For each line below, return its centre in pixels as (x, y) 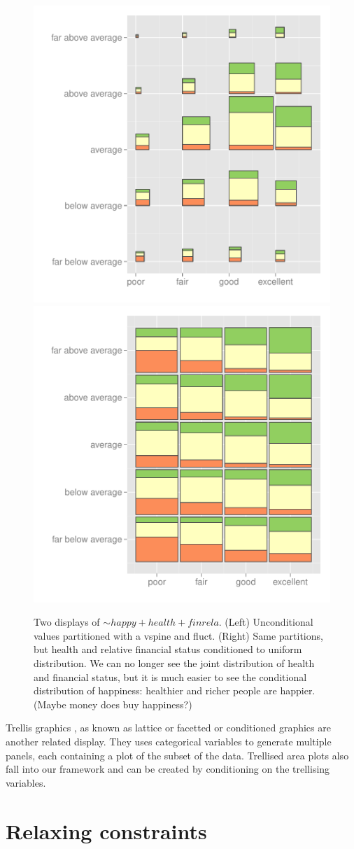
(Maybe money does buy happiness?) (113, 704)
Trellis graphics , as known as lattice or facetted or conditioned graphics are (168, 728)
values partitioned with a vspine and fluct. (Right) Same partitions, (178, 635)
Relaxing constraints (106, 830)
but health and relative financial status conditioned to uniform (168, 649)
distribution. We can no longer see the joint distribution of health (174, 662)
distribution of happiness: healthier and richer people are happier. (175, 690)
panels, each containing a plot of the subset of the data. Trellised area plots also (177, 755)
